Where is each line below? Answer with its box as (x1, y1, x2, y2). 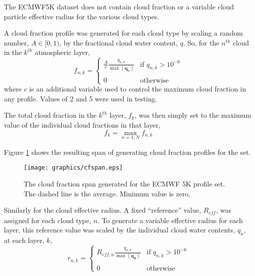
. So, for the (183, 37, 219, 47)
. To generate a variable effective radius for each (97, 215, 243, 225)
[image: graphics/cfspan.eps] (24, 164, 123, 172)
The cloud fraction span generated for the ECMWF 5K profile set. (24, 179, 225, 188)
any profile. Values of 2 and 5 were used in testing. (4, 93, 157, 103)
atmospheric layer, (35, 47, 90, 57)
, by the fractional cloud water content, (59, 37, 178, 47)
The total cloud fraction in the (4, 110, 97, 120)
